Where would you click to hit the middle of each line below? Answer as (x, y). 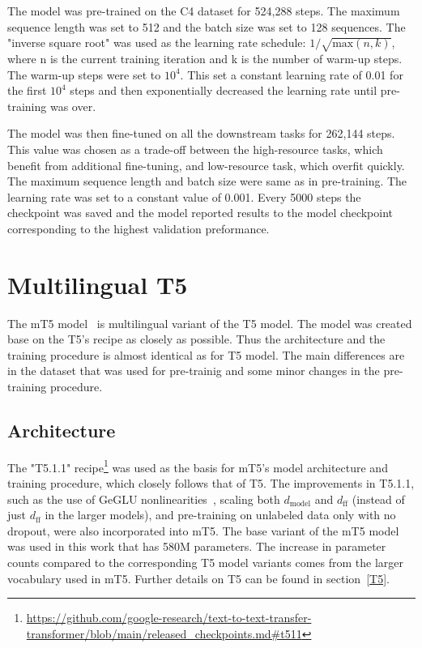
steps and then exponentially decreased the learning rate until (224, 90)
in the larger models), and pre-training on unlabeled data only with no (220, 515)
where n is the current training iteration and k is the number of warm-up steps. (205, 58)
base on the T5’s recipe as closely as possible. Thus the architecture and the (196, 339)
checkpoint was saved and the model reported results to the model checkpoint (200, 213)
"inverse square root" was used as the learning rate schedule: (157, 43)
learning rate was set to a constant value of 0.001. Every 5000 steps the (184, 196)
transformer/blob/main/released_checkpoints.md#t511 (164, 633)
